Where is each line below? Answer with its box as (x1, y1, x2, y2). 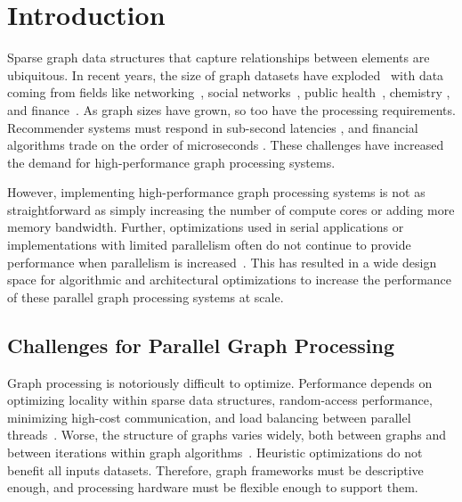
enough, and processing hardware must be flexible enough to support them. (7, 478, 418, 497)
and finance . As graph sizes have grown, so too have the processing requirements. (7, 100, 456, 119)
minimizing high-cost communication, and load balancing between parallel (7, 407, 411, 426)
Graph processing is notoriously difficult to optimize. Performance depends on (7, 373, 433, 391)
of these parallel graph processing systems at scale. (7, 287, 284, 306)
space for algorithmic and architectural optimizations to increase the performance (7, 270, 452, 289)
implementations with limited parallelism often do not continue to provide (7, 235, 411, 254)
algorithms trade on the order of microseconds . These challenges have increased (7, 136, 444, 154)
